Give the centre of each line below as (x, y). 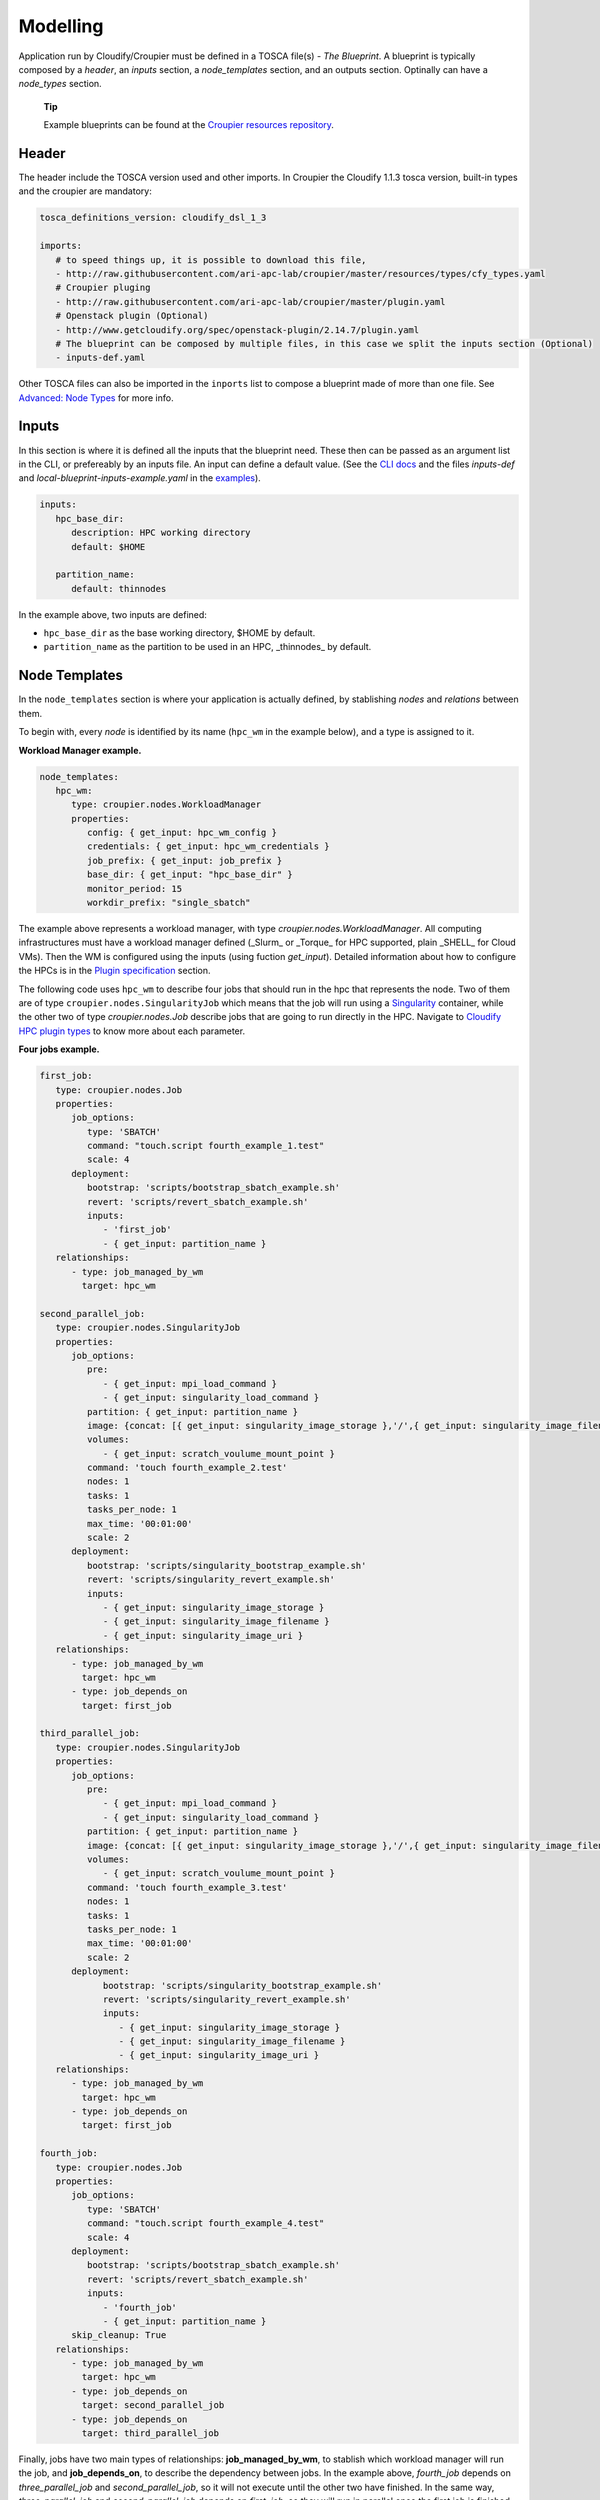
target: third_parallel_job (150, 2433)
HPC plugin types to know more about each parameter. (131, 1031)
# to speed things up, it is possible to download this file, (211, 259)
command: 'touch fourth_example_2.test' (187, 1468)
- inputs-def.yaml (100, 358)
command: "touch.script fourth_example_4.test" (205, 2223)
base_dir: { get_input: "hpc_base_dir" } (190, 874)
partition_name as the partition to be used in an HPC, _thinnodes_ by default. (207, 647)
